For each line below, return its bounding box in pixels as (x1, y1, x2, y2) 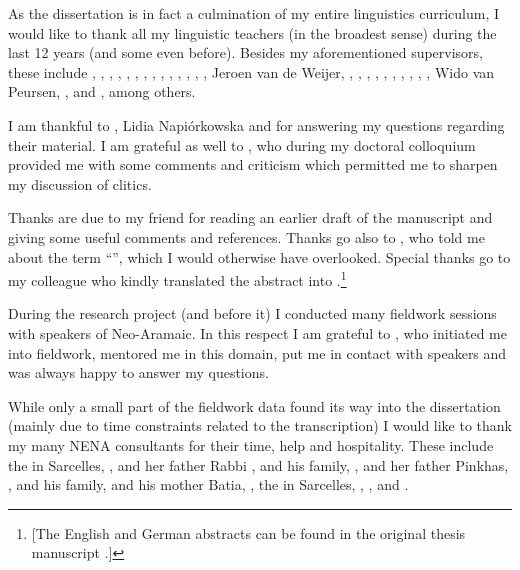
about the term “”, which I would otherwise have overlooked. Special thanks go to (8, 246, 511, 267)
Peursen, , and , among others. (8, 81, 196, 102)
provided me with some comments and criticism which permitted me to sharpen (8, 154, 498, 175)
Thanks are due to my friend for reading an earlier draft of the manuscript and (8, 207, 493, 228)
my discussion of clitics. (8, 173, 152, 194)
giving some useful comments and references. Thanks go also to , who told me (8, 226, 485, 247)
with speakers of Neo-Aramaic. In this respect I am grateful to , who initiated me (8, 322, 507, 343)
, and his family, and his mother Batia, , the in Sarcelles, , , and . (8, 474, 409, 495)
